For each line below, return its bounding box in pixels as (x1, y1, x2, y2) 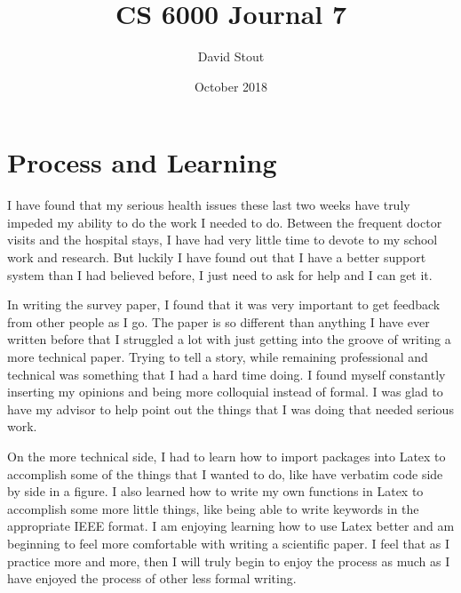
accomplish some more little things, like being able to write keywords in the (7, 499, 419, 517)
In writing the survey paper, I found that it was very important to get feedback (7, 295, 441, 314)
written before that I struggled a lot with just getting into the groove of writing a (7, 330, 451, 349)
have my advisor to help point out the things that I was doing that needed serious (7, 399, 454, 418)
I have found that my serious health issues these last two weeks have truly (7, 196, 410, 214)
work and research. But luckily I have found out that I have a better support (7, 248, 426, 267)
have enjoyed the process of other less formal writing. (7, 569, 297, 588)
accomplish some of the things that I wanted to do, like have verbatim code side (7, 464, 443, 483)
